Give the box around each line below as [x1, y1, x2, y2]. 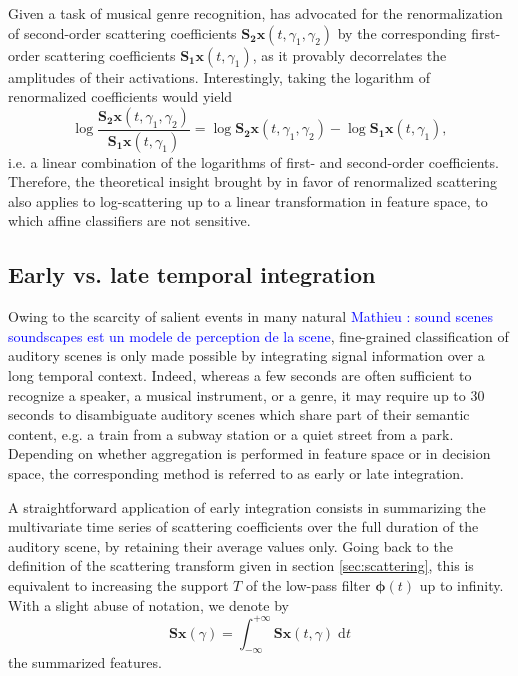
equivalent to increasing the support [8, 574, 229, 595]
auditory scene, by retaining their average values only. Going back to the [8, 535, 453, 556]
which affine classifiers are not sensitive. [8, 210, 251, 231]
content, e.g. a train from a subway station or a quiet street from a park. [8, 423, 454, 444]
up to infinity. [419, 574, 504, 595]
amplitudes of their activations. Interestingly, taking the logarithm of [8, 66, 430, 87]
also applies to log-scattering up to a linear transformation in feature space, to [8, 190, 488, 211]
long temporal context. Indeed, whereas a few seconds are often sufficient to [8, 365, 472, 386]
